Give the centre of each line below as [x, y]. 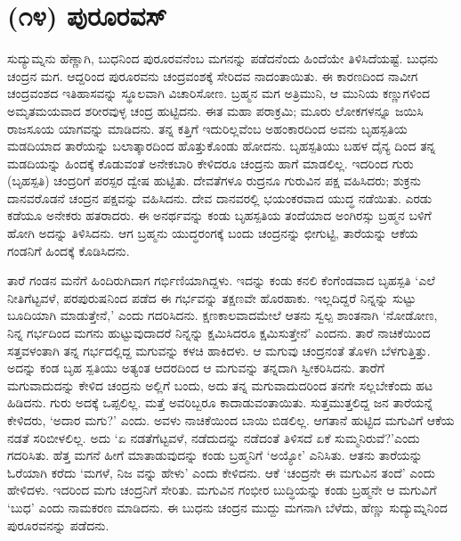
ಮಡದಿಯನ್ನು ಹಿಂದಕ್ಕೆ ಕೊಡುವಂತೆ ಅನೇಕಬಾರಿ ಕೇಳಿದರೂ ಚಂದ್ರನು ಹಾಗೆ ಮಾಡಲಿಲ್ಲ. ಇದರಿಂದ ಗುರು [210, 163]
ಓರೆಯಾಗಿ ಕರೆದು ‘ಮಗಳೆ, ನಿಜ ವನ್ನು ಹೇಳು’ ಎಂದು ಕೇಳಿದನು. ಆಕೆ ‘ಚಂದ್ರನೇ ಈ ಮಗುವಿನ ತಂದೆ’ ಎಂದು [221, 472]
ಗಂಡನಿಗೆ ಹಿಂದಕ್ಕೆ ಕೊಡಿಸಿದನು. [69, 250]
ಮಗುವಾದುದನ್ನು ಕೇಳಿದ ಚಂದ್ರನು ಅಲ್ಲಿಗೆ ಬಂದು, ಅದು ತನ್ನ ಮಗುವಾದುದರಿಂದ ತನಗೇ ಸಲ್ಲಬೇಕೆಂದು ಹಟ [220, 385]
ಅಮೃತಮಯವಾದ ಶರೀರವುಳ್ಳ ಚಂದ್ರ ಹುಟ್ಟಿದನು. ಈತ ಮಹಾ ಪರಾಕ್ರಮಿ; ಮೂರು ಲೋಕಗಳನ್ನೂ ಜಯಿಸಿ [215, 110]
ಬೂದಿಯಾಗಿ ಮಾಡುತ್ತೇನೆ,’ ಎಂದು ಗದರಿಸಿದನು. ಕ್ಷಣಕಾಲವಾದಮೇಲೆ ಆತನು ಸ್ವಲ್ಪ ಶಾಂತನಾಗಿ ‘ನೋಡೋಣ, [222, 315]
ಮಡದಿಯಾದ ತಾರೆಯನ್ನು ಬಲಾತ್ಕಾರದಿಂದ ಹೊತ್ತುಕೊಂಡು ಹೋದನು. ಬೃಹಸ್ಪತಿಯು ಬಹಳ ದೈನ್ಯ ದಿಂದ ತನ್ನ [222, 146]
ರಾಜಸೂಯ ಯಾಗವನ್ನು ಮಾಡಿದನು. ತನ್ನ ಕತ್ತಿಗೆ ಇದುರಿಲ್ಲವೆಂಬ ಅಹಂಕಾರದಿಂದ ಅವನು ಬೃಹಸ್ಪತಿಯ [207, 128]
